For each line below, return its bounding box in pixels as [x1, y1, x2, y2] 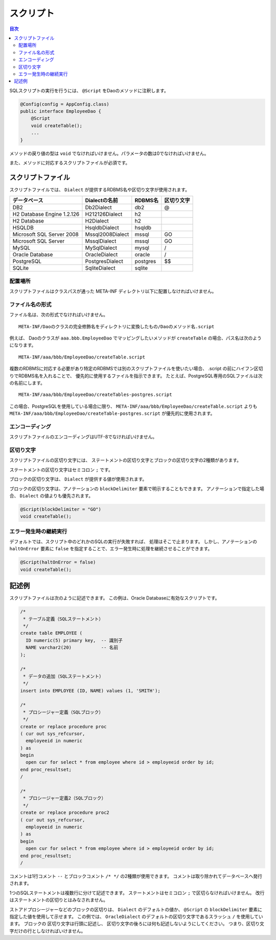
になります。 [9, 342, 36, 348]
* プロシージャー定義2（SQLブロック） [23, 795, 106, 801]
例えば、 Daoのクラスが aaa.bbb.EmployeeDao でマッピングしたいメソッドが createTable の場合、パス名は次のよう [9, 335, 262, 341]
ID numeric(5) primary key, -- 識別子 [26, 637, 123, 643]
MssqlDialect [85, 237, 117, 245]
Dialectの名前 [85, 197, 119, 204]
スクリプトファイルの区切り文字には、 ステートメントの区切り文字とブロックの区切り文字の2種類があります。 [9, 457, 242, 464]
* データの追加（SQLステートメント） [23, 673, 104, 679]
